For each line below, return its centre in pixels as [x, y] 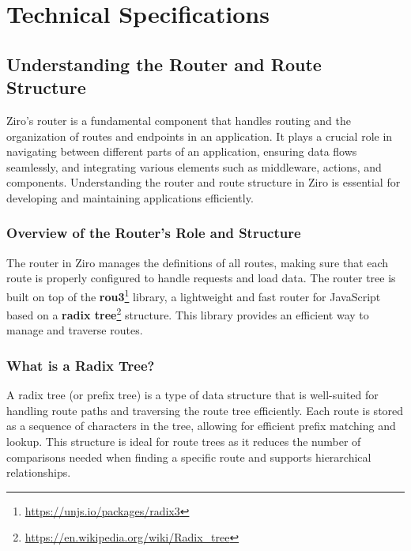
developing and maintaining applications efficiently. [130, 197]
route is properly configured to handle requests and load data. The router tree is [201, 278]
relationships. [39, 472]
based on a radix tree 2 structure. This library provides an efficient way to [188, 313]
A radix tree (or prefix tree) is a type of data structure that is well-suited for [192, 395]
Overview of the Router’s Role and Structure [154, 233]
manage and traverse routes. [75, 330]
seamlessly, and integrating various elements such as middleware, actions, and [194, 166]
